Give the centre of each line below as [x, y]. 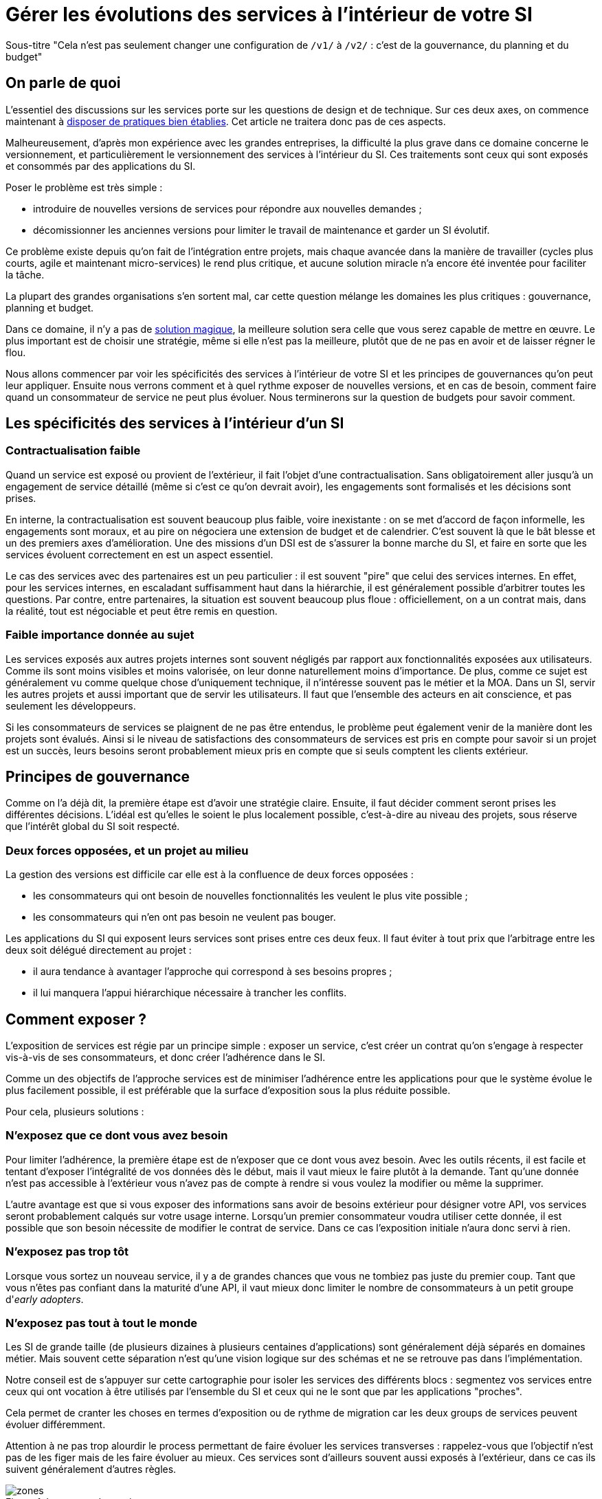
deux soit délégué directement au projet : [99, 950]
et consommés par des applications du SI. [101, 166]
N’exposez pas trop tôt [67, 1252]
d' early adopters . [45, 1299]
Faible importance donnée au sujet [100, 635]
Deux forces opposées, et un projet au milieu [127, 850]
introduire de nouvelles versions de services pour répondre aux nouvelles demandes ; [227, 208]
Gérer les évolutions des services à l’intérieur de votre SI [269, 14]
